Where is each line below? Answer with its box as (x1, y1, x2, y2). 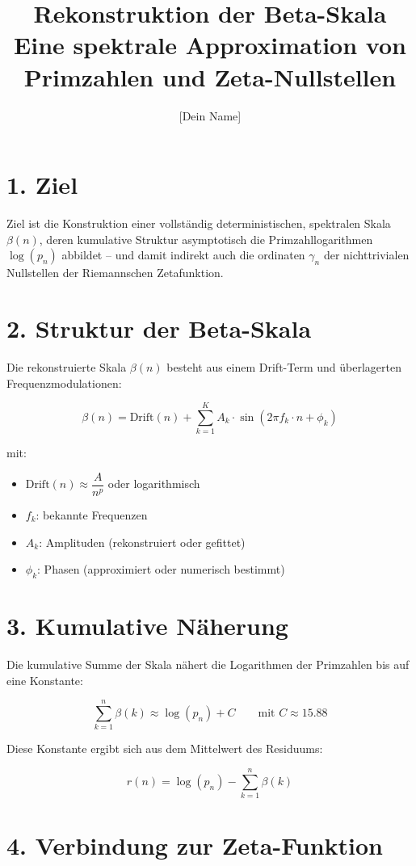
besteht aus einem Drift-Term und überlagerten (166, 358, 401, 375)
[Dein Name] (179, 107, 242, 124)
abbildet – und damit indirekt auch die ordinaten (61, 246, 305, 263)
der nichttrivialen (323, 246, 410, 263)
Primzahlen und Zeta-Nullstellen (23, 60, 397, 93)
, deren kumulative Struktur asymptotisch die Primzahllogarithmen (39, 230, 373, 247)
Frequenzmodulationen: (6, 374, 122, 391)
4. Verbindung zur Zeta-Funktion (6, 829, 383, 862)
